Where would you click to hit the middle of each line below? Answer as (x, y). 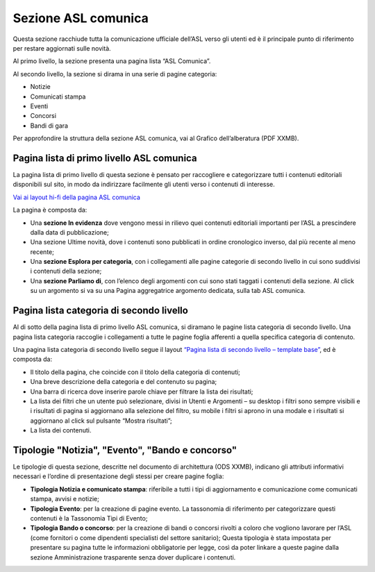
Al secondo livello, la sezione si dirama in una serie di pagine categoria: (115, 74)
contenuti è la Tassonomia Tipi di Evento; (89, 518)
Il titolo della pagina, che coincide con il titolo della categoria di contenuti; (135, 372)
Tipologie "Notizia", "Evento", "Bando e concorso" (125, 450)
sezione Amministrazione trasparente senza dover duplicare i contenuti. (133, 557)
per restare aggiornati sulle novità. (62, 48)
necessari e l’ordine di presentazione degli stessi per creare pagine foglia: (118, 476)
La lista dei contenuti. (61, 430)
